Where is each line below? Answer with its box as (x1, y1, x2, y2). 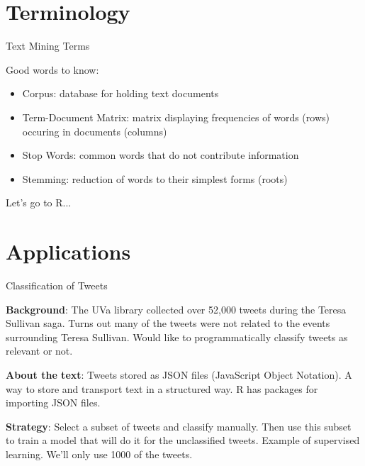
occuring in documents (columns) (22, 123, 167, 138)
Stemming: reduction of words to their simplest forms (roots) (22, 171, 288, 186)
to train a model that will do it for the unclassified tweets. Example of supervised (6, 433, 360, 448)
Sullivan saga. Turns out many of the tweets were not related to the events (6, 316, 330, 331)
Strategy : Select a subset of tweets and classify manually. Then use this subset (6, 418, 352, 433)
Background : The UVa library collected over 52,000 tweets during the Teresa (6, 301, 347, 316)
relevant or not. (6, 343, 73, 358)
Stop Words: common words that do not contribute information (22, 148, 299, 162)
